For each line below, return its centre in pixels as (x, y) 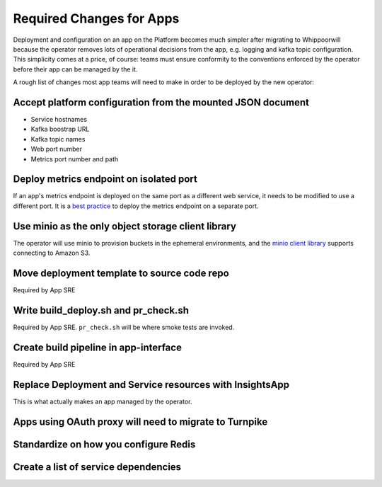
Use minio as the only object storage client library (125, 226)
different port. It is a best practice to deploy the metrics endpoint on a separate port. (136, 206)
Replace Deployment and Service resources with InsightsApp (151, 385)
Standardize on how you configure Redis (104, 444)
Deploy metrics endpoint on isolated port (105, 179)
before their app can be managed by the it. (75, 69)
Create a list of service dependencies (97, 467)
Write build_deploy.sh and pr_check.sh (101, 310)
